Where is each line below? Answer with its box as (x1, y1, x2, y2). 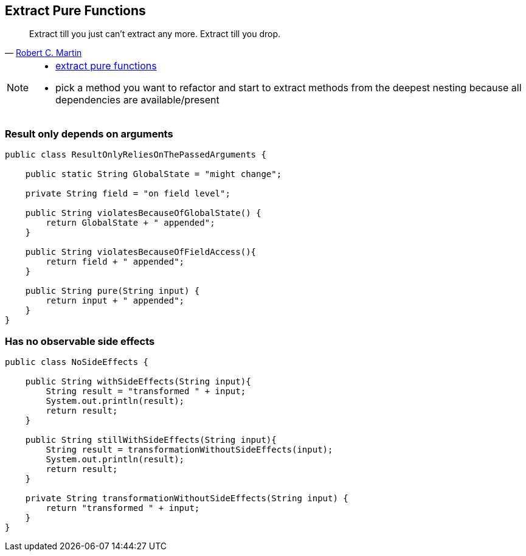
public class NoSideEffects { (5, 356, 149, 367)
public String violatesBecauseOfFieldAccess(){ (25, 247, 257, 257)
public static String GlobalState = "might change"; (25, 169, 282, 179)
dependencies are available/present (55, 94, 220, 106)
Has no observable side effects (5, 335, 155, 347)
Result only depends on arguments (5, 127, 173, 140)
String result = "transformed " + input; (46, 386, 246, 396)
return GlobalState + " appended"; (46, 218, 215, 228)
